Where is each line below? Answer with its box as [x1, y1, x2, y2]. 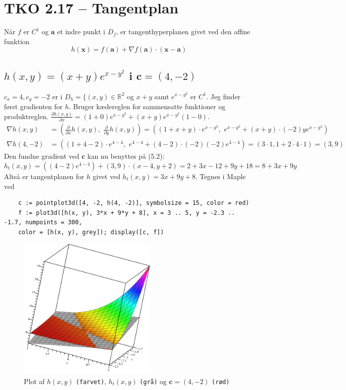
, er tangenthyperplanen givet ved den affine [116, 26, 250, 37]
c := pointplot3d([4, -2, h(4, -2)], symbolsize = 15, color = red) [18, 199, 249, 207]
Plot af [24, 376, 45, 386]
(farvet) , [75, 376, 107, 386]
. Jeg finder [206, 91, 241, 101]
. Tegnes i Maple [195, 171, 246, 181]
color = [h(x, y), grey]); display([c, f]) [18, 228, 164, 236]
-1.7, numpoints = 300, [4, 219, 82, 226]
